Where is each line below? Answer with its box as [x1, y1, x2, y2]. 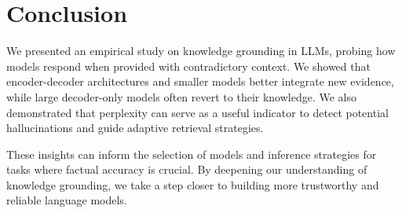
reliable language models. [6, 192, 127, 208]
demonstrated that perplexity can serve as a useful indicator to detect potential [6, 104, 389, 120]
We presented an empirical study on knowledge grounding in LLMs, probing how [6, 42, 396, 59]
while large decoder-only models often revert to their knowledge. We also [6, 88, 356, 105]
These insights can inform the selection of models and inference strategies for [6, 145, 377, 162]
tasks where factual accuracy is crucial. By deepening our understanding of [6, 161, 367, 178]
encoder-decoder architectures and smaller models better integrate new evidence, [6, 73, 394, 90]
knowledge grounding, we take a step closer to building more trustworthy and [6, 176, 379, 193]
